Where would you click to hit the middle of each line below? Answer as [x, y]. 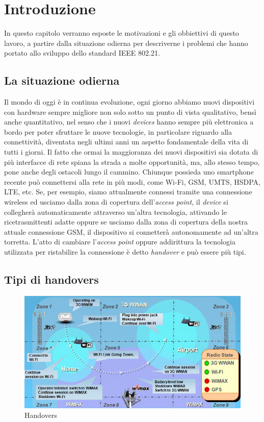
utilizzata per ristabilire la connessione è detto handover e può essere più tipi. [125, 252]
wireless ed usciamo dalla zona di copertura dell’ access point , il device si [116, 202]
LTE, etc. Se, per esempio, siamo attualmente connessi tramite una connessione [128, 192]
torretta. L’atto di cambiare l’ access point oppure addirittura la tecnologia [120, 242]
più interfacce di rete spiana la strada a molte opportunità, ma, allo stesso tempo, [132, 162]
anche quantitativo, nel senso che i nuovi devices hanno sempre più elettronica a [129, 122]
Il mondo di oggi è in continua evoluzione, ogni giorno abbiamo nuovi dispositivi [129, 102]
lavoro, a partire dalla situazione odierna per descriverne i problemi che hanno [126, 43]
